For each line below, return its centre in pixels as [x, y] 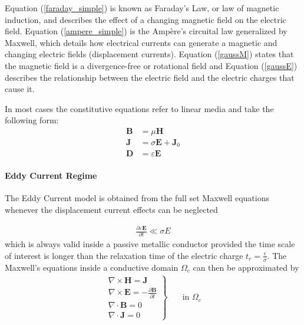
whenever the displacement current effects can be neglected [111, 209]
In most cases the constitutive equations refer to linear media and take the [139, 108]
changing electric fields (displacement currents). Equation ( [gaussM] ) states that [149, 54]
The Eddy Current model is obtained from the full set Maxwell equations [137, 198]
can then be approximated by [246, 267]
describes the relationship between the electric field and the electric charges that [150, 77]
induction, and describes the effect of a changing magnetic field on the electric [146, 19]
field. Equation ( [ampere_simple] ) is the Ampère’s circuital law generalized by [146, 31]
